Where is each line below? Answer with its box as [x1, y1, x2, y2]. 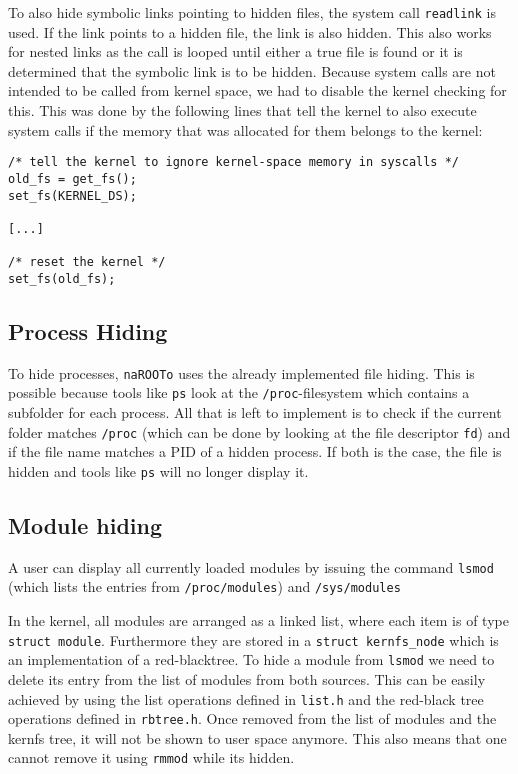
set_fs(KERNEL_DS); [8, 188, 137, 203]
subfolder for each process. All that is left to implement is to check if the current [8, 401, 502, 422]
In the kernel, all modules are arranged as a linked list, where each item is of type [8, 610, 509, 630]
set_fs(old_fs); [8, 271, 116, 286]
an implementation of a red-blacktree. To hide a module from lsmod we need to [8, 649, 495, 670]
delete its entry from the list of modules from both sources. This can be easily [8, 668, 486, 689]
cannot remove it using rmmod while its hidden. [8, 747, 295, 768]
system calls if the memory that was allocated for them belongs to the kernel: [8, 119, 483, 140]
